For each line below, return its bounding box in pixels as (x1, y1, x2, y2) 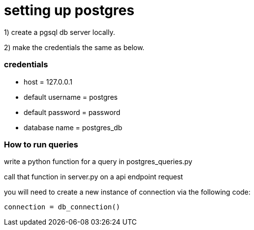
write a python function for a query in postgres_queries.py (4, 157, 192, 166)
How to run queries (4, 139, 78, 149)
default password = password (24, 108, 121, 116)
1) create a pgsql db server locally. (4, 28, 115, 36)
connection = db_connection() (4, 203, 121, 211)
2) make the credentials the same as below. (4, 43, 145, 52)
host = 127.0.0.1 (24, 77, 73, 86)
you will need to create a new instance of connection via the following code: (4, 188, 251, 197)
